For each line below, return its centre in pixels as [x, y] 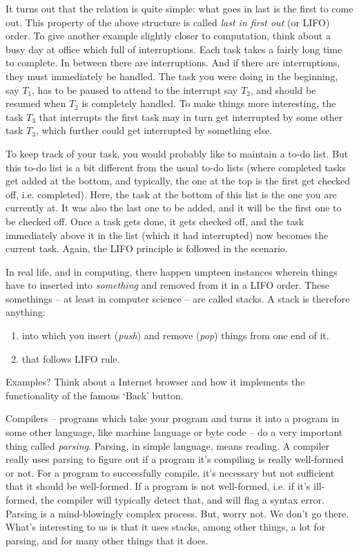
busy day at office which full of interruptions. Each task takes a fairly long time [174, 49]
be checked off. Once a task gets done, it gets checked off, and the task [155, 221]
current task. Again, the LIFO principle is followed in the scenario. [147, 248]
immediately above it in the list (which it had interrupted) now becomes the [167, 235]
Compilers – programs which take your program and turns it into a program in [173, 418]
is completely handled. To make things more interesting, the [209, 103]
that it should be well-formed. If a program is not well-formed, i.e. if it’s [158, 486]
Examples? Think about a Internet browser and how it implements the [155, 382]
